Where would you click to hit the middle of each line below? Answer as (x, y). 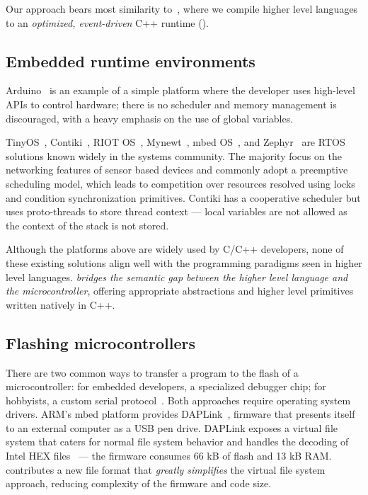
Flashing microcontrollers (101, 342)
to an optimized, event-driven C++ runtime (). (107, 22)
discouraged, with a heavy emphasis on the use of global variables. (150, 118)
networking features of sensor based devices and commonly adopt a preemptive (177, 170)
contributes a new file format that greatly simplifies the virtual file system (166, 469)
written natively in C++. (61, 304)
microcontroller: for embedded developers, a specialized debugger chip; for (166, 386)
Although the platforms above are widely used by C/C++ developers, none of (175, 249)
